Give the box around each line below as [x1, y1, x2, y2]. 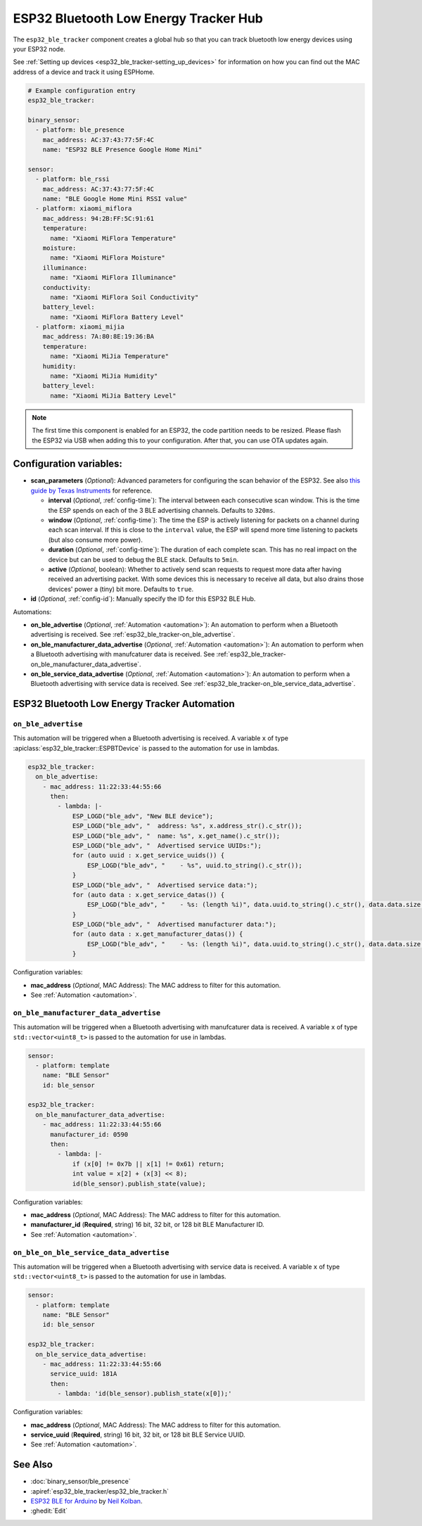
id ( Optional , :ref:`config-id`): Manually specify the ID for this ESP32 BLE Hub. [30, 594, 256, 603]
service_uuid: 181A [50, 1370, 117, 1378]
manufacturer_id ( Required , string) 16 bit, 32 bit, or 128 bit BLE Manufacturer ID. [30, 1221, 264, 1229]
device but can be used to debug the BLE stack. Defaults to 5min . [48, 555, 239, 564]
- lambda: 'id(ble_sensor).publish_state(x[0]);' [57, 1390, 232, 1398]
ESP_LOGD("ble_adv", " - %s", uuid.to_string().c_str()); [87, 861, 302, 869]
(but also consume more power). [48, 535, 143, 544]
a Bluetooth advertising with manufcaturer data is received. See [30, 650, 215, 659]
